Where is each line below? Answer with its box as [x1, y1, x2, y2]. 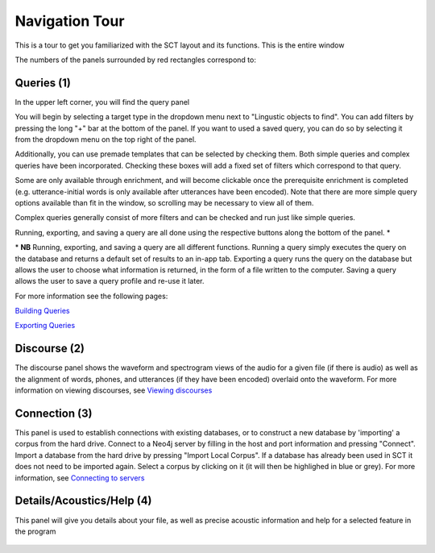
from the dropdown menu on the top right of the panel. [14, 135, 197, 144]
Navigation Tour [14, 12, 125, 30]
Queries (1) [14, 76, 72, 89]
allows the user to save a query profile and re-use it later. [14, 276, 205, 286]
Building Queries [14, 306, 70, 316]
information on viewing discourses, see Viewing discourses [14, 385, 213, 395]
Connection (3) [14, 406, 93, 420]
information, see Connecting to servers [14, 472, 145, 483]
